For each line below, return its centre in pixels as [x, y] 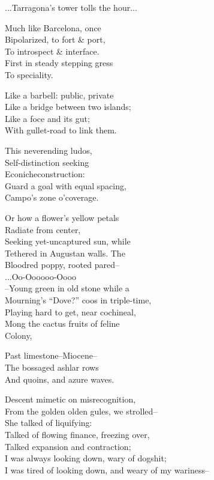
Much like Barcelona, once [53, 27]
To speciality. [29, 74]
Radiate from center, [43, 229]
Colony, [19, 335]
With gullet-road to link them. [61, 130]
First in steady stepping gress [59, 63]
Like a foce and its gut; [47, 118]
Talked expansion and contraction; [68, 446]
